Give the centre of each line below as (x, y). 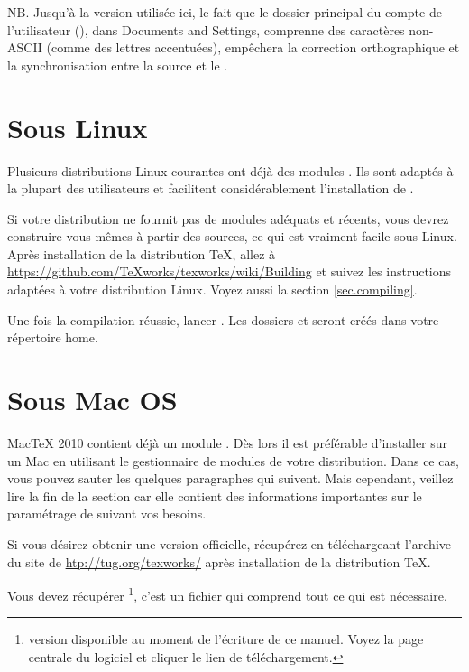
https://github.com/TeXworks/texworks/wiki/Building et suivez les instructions (230, 271)
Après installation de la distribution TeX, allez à (142, 253)
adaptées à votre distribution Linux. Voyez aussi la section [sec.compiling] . (212, 289)
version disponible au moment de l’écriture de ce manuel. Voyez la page (226, 639)
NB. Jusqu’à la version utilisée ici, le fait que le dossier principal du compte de (225, 12)
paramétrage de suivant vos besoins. (107, 513)
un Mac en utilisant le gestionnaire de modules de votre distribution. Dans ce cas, (233, 460)
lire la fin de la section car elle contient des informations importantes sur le (215, 495)
